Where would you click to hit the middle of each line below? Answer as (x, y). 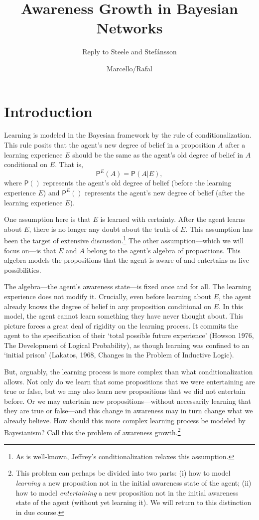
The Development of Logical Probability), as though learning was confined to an (127, 345)
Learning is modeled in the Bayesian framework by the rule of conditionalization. (128, 135)
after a (235, 145)
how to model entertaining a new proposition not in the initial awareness (127, 492)
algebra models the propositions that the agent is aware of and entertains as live (127, 260)
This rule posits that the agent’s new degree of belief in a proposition (110, 145)
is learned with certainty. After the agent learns (173, 219)
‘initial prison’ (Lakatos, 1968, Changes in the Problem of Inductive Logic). (119, 355)
